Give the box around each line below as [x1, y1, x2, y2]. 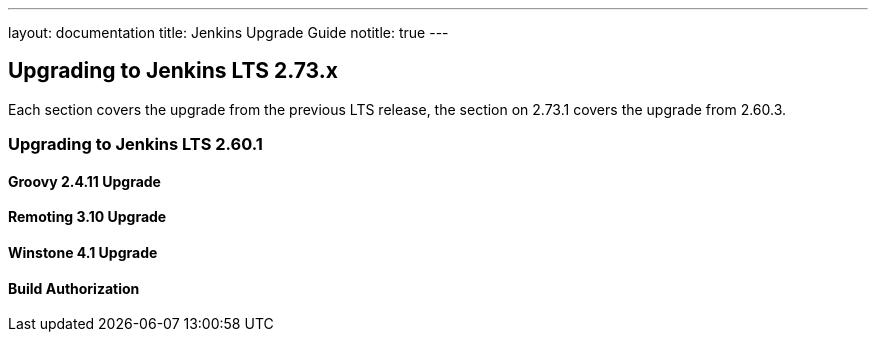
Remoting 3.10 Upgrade [8, 208, 167, 226]
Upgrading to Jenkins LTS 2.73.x [8, 58, 338, 84]
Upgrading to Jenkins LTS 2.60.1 [8, 134, 263, 155]
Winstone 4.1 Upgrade [8, 244, 158, 262]
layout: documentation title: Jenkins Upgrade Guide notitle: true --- [8, 24, 449, 41]
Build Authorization [8, 279, 140, 297]
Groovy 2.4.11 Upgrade [8, 172, 161, 190]
